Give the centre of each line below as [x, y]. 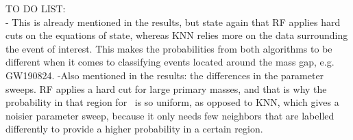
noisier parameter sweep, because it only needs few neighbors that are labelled [170, 115]
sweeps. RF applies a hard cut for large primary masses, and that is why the [166, 88]
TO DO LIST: [36, 8]
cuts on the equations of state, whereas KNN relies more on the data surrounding [177, 35]
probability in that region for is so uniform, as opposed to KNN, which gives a [172, 102]
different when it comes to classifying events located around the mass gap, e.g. [170, 62]
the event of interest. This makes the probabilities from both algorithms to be [169, 48]
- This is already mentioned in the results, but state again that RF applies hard [173, 22]
